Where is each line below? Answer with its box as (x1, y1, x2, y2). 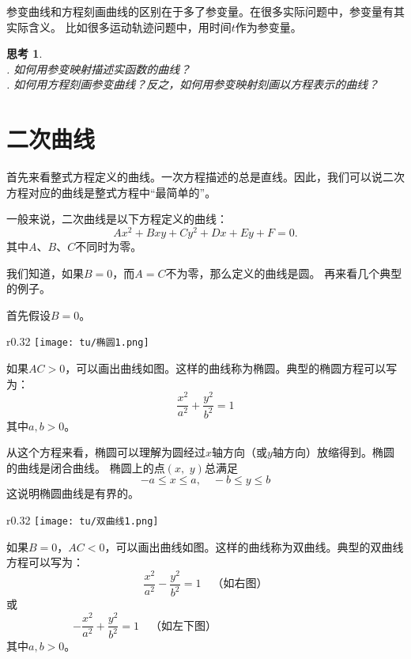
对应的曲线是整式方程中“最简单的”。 (28, 184, 217, 200)
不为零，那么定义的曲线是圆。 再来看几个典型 (165, 264, 402, 281)
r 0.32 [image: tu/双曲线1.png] (6, 512, 159, 528)
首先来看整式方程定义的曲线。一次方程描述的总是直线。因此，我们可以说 (6, 169, 383, 185)
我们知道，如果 (6, 264, 84, 281)
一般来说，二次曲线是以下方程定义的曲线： (6, 210, 228, 227)
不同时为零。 (75, 237, 142, 254)
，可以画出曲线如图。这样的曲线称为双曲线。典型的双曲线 (104, 538, 404, 555)
